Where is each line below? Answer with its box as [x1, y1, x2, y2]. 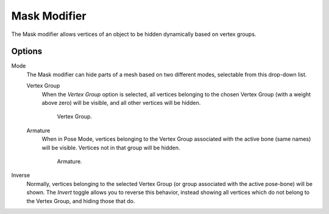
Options [11, 46, 43, 57]
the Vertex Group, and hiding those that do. [26, 197, 135, 204]
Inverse [11, 171, 30, 179]
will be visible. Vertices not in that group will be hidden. [41, 144, 180, 151]
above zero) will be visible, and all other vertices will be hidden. [41, 99, 201, 107]
